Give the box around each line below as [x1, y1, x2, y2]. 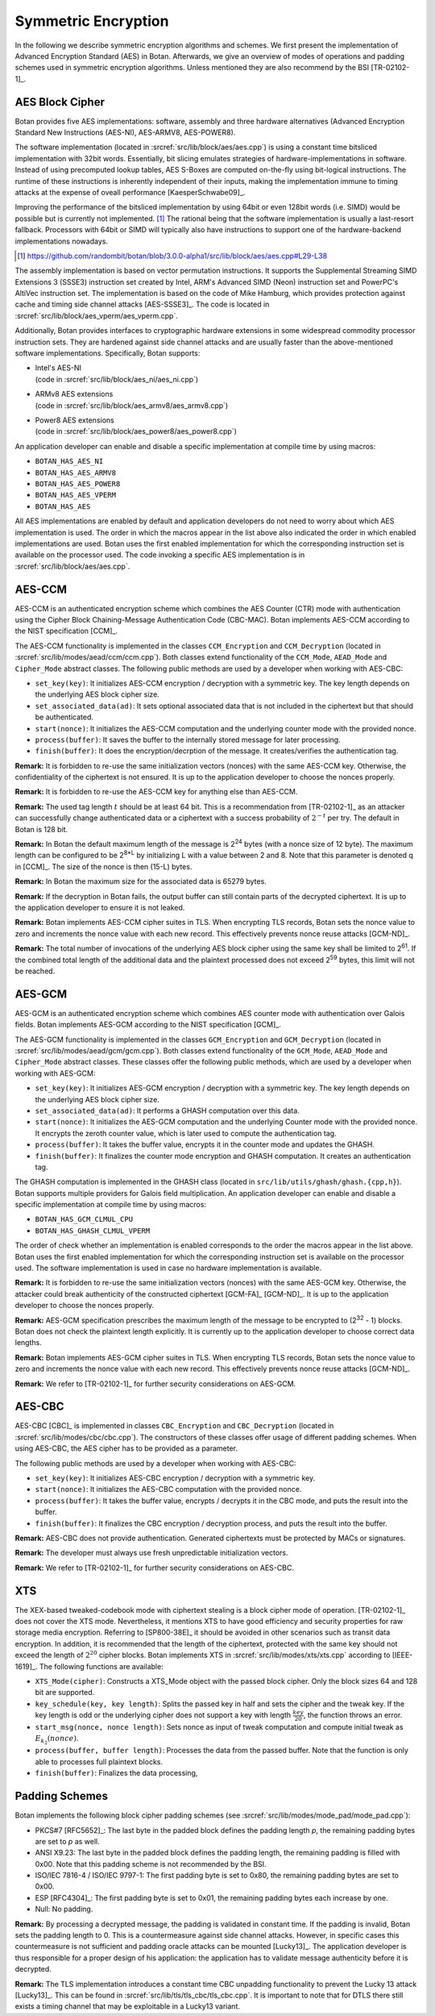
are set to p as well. [35, 1836, 100, 1846]
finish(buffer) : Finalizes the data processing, [35, 1768, 198, 1778]
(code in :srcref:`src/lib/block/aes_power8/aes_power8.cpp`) [35, 427, 238, 436]
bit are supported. [35, 1688, 95, 1697]
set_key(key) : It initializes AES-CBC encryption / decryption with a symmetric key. [35, 1473, 316, 1483]
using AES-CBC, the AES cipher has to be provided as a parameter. [14, 1443, 238, 1453]
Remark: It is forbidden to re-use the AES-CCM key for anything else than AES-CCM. [14, 787, 298, 797]
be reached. [14, 966, 56, 976]
